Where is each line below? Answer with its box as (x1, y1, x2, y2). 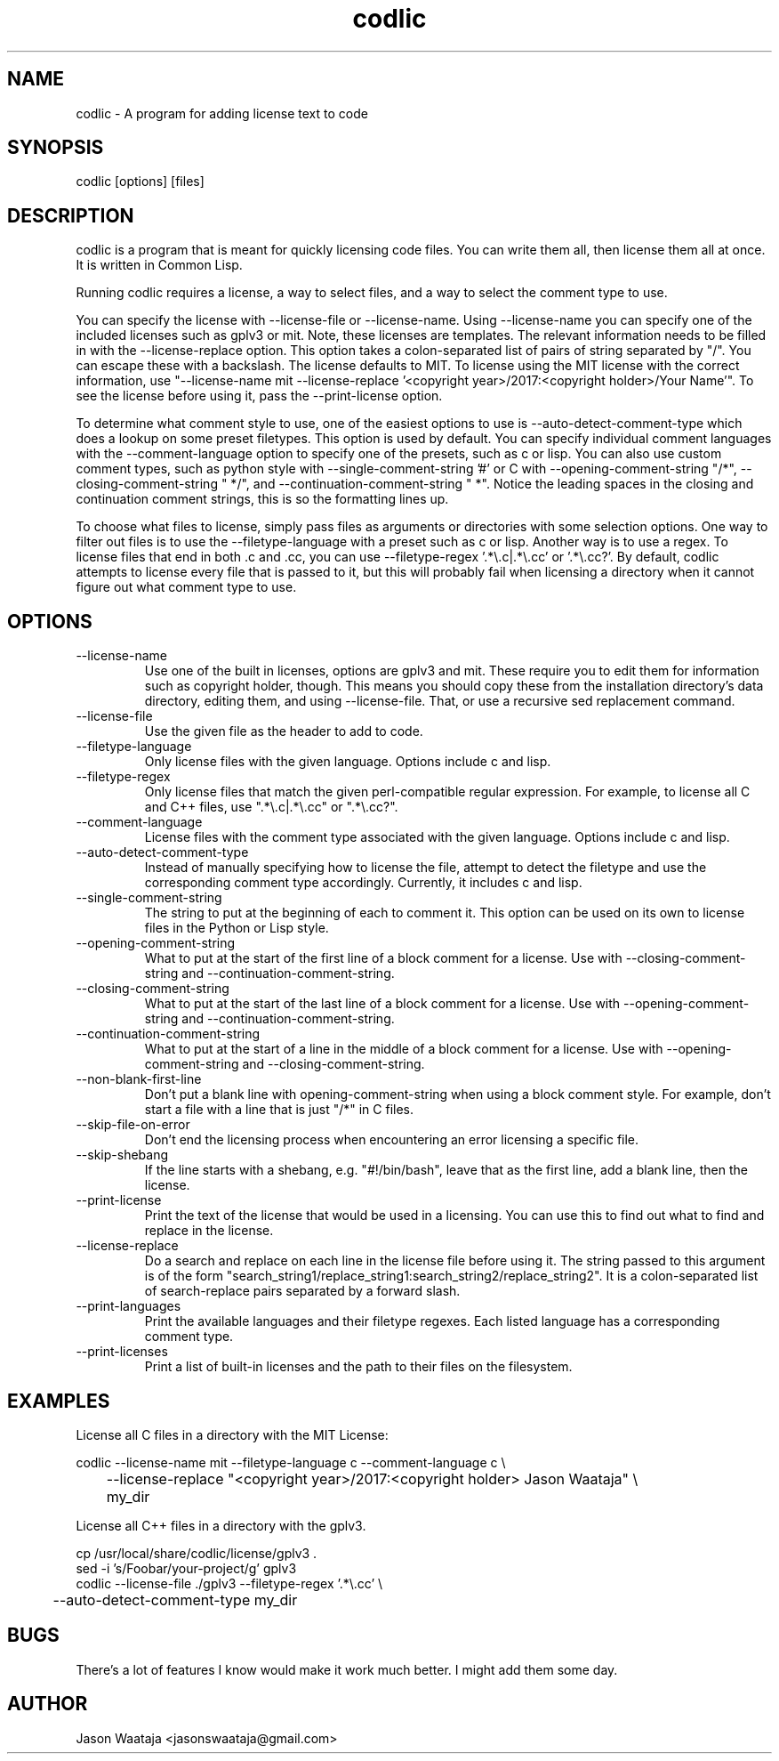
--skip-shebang (76, 1147, 169, 1163)
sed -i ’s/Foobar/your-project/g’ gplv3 (76, 1560, 297, 1576)
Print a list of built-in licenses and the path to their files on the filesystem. (144, 1359, 573, 1375)
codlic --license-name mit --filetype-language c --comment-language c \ (76, 1454, 506, 1470)
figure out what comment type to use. (76, 579, 297, 595)
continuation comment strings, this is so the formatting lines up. (76, 491, 449, 507)
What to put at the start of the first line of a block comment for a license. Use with (144, 950, 622, 966)
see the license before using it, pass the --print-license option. (76, 388, 443, 404)
